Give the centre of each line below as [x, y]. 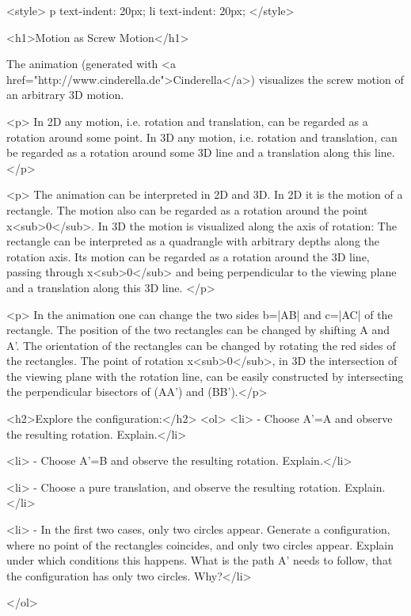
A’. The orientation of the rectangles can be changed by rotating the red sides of [201, 345]
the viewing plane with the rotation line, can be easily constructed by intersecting [205, 376]
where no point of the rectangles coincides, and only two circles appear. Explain [200, 544]
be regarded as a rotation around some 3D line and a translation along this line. [201, 152]
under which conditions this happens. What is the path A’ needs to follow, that [200, 560]
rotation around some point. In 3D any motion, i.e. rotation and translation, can [202, 137]
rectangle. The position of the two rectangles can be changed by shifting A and [198, 330]
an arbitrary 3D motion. [65, 95]
